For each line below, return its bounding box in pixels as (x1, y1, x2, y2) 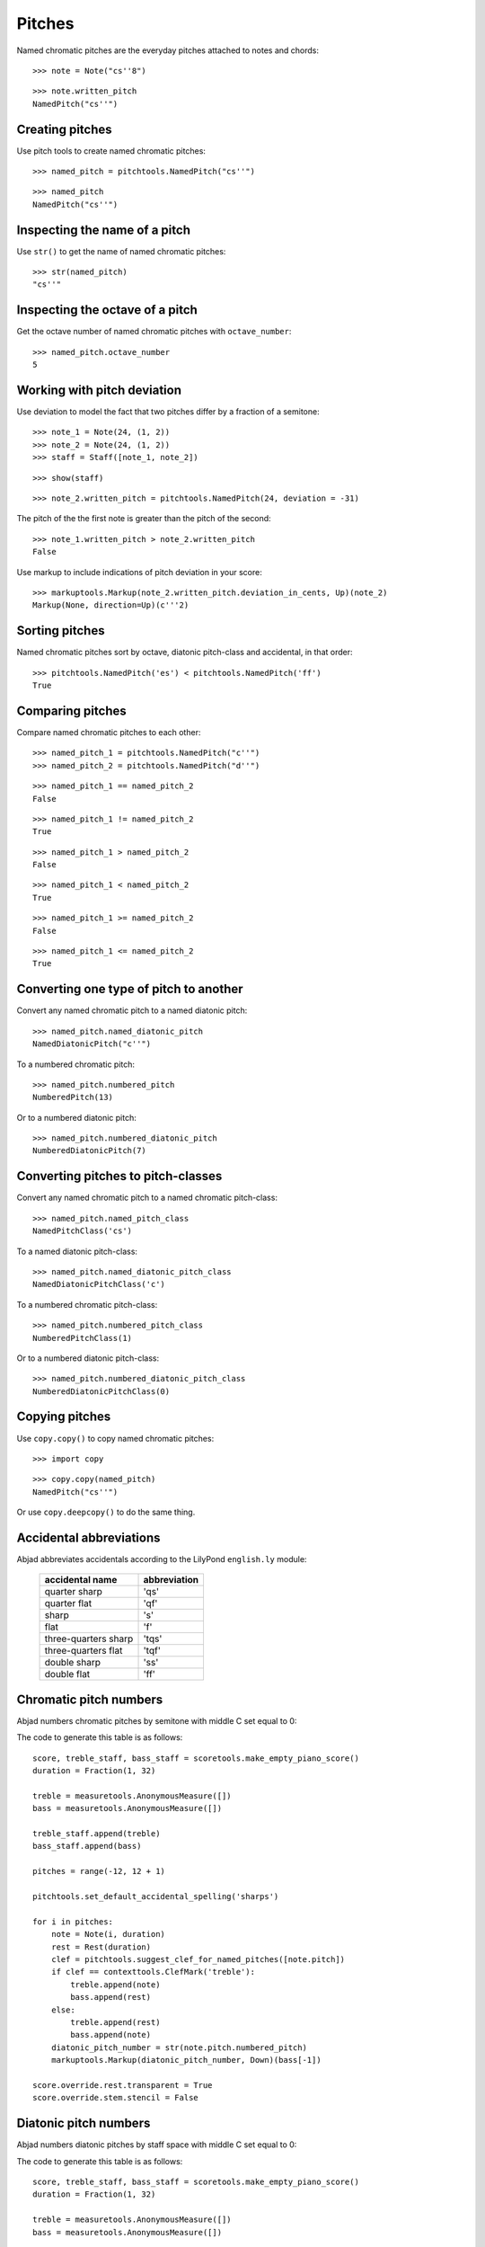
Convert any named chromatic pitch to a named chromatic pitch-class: (16, 1192, 278, 1203)
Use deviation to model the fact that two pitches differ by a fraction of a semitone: (16, 406, 320, 417)
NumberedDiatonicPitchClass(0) (32, 1386, 171, 1397)
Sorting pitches (16, 623, 105, 638)
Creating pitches (16, 121, 112, 137)
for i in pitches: (32, 1916, 114, 1927)
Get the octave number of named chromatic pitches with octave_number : (16, 326, 292, 337)
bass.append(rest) (70, 1992, 152, 2003)
